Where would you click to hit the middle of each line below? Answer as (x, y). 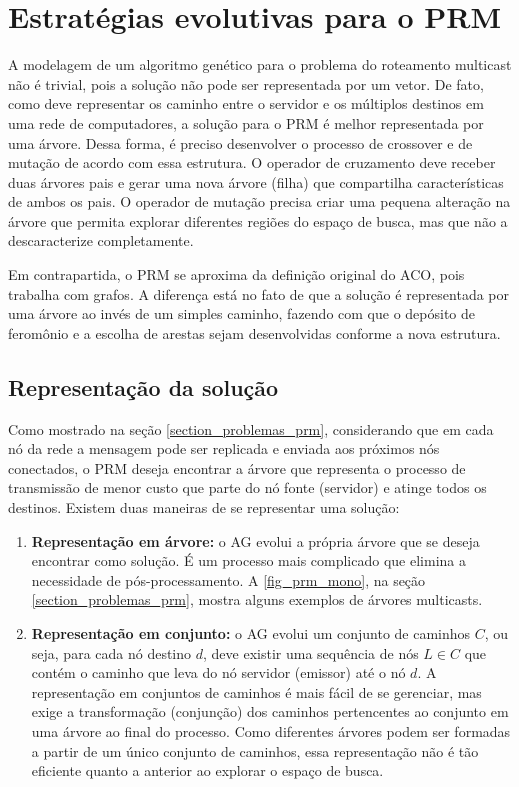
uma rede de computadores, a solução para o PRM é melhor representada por (246, 122)
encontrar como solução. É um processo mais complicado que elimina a (248, 560)
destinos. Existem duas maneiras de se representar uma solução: (204, 507)
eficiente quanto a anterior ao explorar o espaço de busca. (207, 770)
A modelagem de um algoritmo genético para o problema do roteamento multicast (260, 64)
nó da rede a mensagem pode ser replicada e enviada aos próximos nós (224, 448)
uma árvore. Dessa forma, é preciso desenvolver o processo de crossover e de (240, 142)
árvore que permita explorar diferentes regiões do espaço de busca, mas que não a (258, 220)
